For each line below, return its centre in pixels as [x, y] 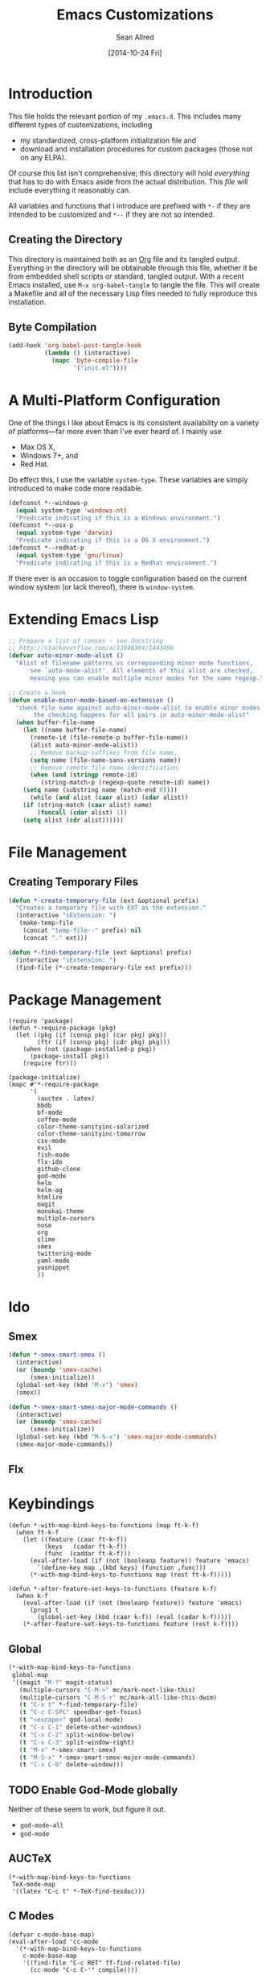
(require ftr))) [50, 1064]
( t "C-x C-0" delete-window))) [72, 1765]
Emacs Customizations [135, 15]
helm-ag [50, 1190]
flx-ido [50, 1162]
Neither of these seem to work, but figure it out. [87, 1809]
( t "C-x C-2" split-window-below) [77, 1735]
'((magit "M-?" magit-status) [62, 1682]
